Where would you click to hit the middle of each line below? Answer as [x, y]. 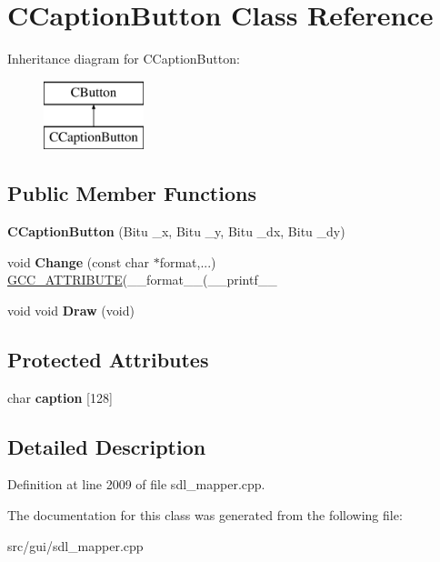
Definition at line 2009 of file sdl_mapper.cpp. [136, 484]
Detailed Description [107, 446]
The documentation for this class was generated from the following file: [205, 515]
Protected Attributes [108, 359]
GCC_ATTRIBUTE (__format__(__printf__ [142, 280]
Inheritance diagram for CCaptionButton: [124, 59]
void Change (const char [78, 261]
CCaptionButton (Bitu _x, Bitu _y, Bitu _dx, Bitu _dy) [176, 231]
